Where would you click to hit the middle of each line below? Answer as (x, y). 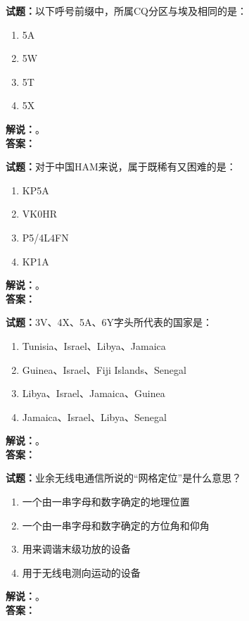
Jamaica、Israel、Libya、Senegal (94, 416)
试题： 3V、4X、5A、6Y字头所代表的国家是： (109, 322)
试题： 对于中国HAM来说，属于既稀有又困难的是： (121, 167)
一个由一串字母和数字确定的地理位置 (106, 502)
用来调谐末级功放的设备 (76, 549)
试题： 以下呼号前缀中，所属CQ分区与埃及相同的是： (126, 11)
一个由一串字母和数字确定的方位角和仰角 (116, 525)
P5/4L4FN (45, 237)
